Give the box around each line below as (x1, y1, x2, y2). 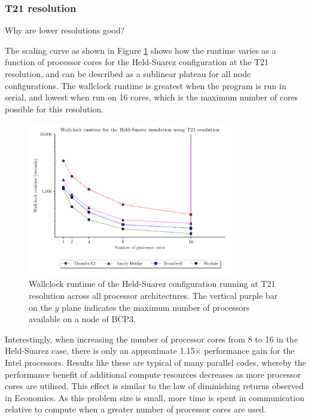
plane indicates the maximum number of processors (62, 301, 250, 313)
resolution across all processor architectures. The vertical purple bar (29, 289, 278, 301)
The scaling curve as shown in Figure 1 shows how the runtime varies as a (5, 44, 276, 56)
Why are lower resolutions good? (5, 24, 125, 36)
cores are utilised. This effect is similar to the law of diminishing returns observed (5, 380, 304, 392)
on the (29, 301, 52, 313)
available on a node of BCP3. (29, 313, 136, 325)
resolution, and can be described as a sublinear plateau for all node (5, 68, 251, 79)
